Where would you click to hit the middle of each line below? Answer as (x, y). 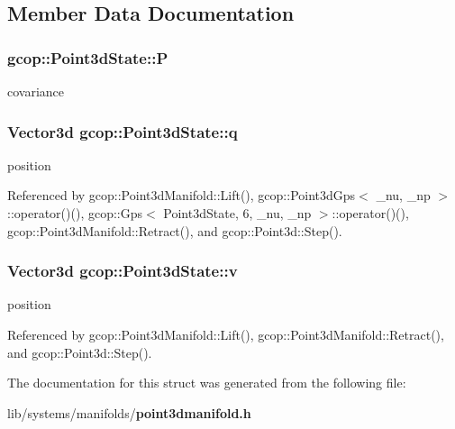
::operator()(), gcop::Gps (75, 213)
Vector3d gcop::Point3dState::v (123, 271)
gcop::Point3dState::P (88, 57)
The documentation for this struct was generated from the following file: (207, 383)
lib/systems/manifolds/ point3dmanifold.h (129, 412)
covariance (36, 91)
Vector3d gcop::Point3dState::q (123, 131)
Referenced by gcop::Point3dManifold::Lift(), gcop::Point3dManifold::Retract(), (226, 334)
